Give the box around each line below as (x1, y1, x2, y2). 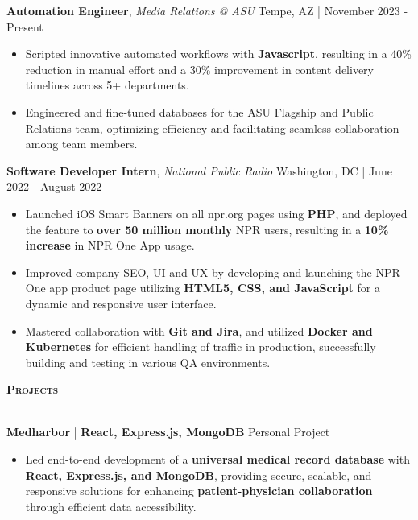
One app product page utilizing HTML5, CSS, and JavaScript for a (25, 279, 380, 296)
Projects (6, 381, 59, 398)
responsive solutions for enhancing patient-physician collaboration (25, 482, 373, 499)
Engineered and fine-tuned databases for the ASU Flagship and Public (25, 103, 374, 120)
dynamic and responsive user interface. (25, 295, 217, 312)
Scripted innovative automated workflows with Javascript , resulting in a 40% (25, 45, 412, 62)
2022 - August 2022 (6, 178, 102, 195)
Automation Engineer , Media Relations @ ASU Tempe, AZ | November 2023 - (6, 2, 408, 19)
